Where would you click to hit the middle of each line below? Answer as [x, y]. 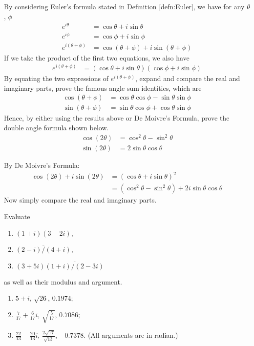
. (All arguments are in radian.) [131, 335]
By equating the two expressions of [56, 78]
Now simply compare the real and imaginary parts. [80, 200]
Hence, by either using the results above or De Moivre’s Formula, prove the [117, 118]
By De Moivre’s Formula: [42, 165]
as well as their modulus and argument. [63, 281]
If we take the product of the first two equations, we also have [97, 57]
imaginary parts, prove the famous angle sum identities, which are [103, 88]
